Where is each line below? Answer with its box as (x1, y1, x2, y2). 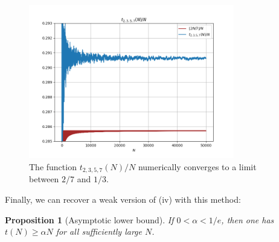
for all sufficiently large (56, 225, 142, 238)
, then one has (221, 213, 274, 226)
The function (29, 160, 77, 173)
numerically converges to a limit (138, 160, 257, 173)
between (29, 173, 59, 185)
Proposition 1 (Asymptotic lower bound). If (5, 213, 174, 226)
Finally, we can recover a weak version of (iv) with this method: (5, 193, 241, 206)
